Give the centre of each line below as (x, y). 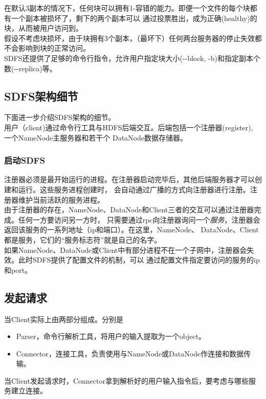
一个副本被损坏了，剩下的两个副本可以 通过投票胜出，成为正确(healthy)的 (134, 18)
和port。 (18, 270)
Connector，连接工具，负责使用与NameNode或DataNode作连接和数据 (130, 353)
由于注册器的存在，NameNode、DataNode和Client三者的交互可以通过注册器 (129, 210)
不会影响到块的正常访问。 (47, 48)
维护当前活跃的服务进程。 (61, 199)
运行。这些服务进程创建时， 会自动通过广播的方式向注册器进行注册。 (134, 189)
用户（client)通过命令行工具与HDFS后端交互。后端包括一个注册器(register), (129, 127)
